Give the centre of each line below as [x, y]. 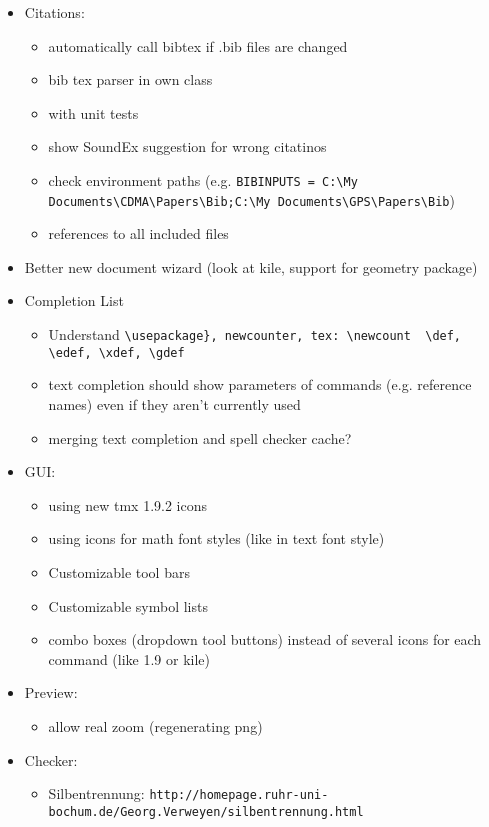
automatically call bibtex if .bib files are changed [198, 45]
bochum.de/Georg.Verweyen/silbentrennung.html [206, 811]
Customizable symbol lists [128, 605]
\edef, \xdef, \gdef [116, 352]
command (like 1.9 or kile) [129, 658]
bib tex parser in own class [130, 79]
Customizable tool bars [119, 571]
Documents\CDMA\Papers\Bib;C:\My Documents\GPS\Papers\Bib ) [251, 199]
